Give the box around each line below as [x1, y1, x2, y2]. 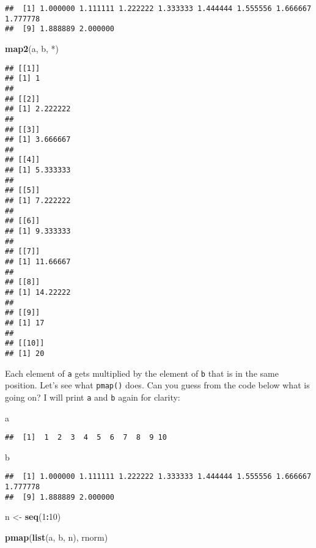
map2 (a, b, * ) [5, 42, 59, 54]
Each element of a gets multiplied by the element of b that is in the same [5, 366, 279, 379]
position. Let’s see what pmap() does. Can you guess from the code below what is [5, 379, 310, 391]
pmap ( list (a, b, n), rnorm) [5, 530, 108, 543]
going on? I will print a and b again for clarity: [5, 390, 180, 403]
